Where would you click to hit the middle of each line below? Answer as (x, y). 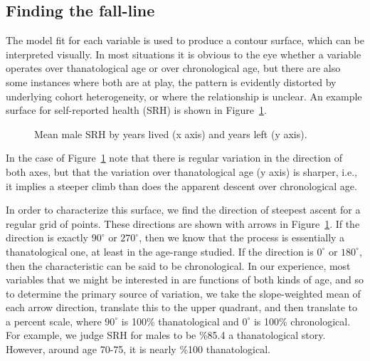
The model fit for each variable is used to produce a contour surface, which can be (185, 40)
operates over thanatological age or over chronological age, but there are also (173, 68)
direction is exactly (47, 237)
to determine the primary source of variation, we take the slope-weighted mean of (183, 293)
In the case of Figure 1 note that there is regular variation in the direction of (174, 158)
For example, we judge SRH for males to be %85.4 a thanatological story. (166, 335)
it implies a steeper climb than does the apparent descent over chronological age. (181, 185)
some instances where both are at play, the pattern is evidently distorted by (171, 82)
